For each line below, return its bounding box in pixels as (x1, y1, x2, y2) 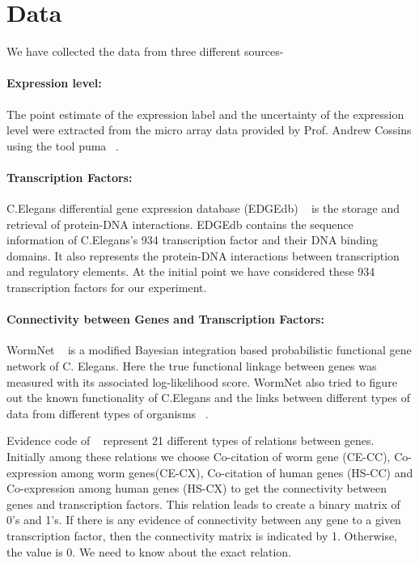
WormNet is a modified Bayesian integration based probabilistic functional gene (6, 341, 412, 358)
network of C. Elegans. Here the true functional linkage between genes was (6, 358, 377, 375)
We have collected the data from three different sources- (6, 43, 284, 60)
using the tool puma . (6, 137, 119, 154)
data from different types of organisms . (6, 404, 209, 421)
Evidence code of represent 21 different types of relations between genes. (6, 432, 375, 449)
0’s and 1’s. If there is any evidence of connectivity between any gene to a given (6, 511, 401, 528)
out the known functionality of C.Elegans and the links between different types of (6, 389, 411, 406)
